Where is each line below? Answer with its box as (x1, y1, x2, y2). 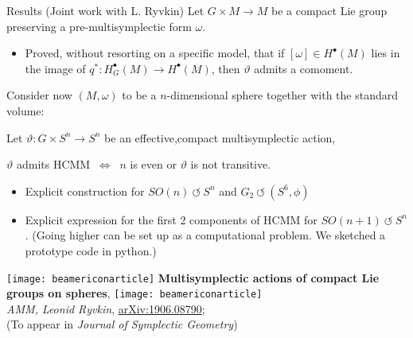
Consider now (6, 87, 72, 103)
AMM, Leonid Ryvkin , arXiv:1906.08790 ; (6, 300, 205, 317)
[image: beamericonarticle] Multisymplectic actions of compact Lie (6, 269, 380, 286)
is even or (130, 156, 177, 173)
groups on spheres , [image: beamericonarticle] (6, 285, 263, 301)
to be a (122, 87, 157, 103)
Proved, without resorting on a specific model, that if (25, 45, 285, 61)
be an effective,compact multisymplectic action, (104, 129, 336, 146)
